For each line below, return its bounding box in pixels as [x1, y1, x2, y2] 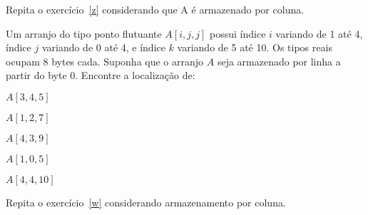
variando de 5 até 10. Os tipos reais [177, 40, 332, 55]
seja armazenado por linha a [217, 53, 341, 68]
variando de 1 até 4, [275, 26, 363, 41]
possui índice [210, 26, 266, 41]
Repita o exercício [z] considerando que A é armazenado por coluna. [6, 2, 305, 16]
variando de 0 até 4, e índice [41, 40, 165, 55]
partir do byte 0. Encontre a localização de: [6, 68, 195, 83]
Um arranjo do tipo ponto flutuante [6, 26, 162, 41]
